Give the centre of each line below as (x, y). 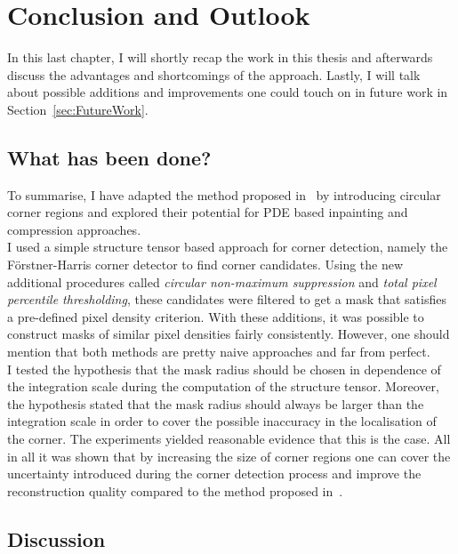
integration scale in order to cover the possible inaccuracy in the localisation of (222, 421)
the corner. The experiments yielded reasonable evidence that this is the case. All (229, 439)
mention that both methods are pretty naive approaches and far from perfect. (219, 352)
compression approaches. (74, 229)
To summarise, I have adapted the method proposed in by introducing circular (224, 194)
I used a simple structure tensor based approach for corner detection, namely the (228, 247)
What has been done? (109, 157)
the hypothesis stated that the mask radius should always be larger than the (216, 403)
